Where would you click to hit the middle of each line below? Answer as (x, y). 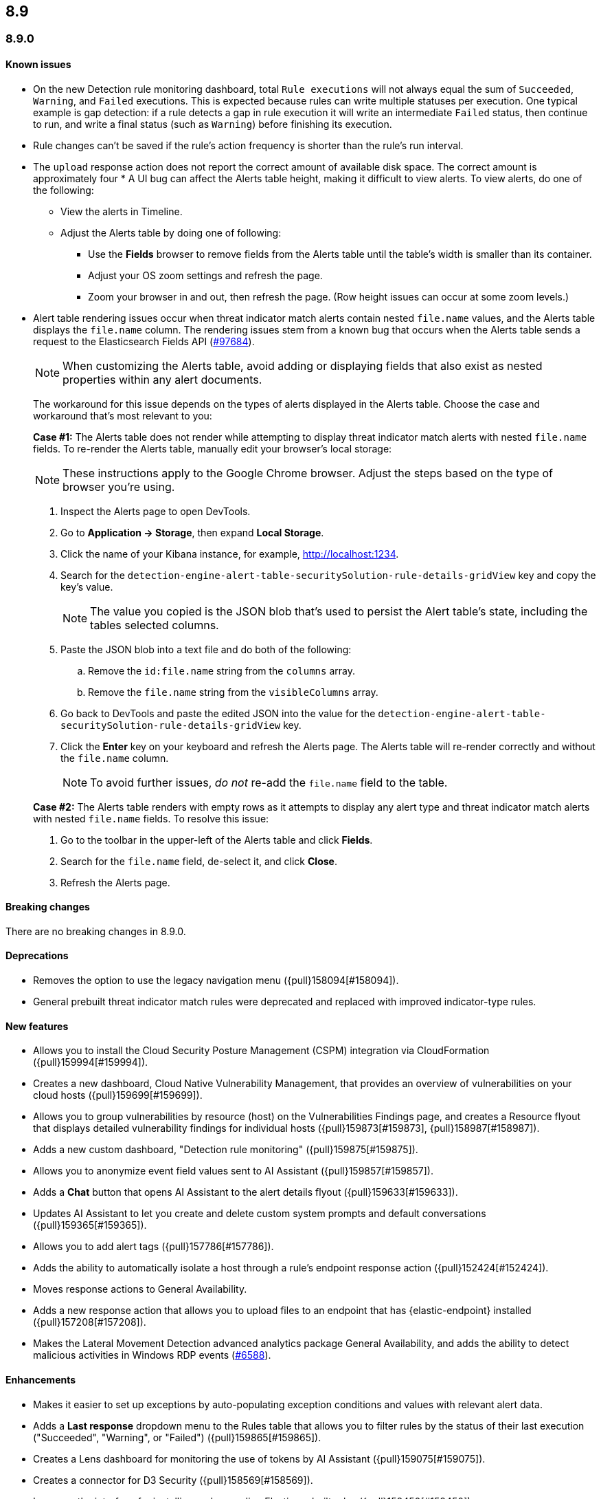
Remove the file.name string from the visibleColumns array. (233, 692)
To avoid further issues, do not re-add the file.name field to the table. (269, 782)
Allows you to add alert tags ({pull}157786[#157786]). (154, 1247)
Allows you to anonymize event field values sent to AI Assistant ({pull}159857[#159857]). (234, 1171)
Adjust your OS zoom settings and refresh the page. (205, 275)
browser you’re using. (119, 486)
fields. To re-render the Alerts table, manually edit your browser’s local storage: (213, 448)
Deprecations (37, 956)
